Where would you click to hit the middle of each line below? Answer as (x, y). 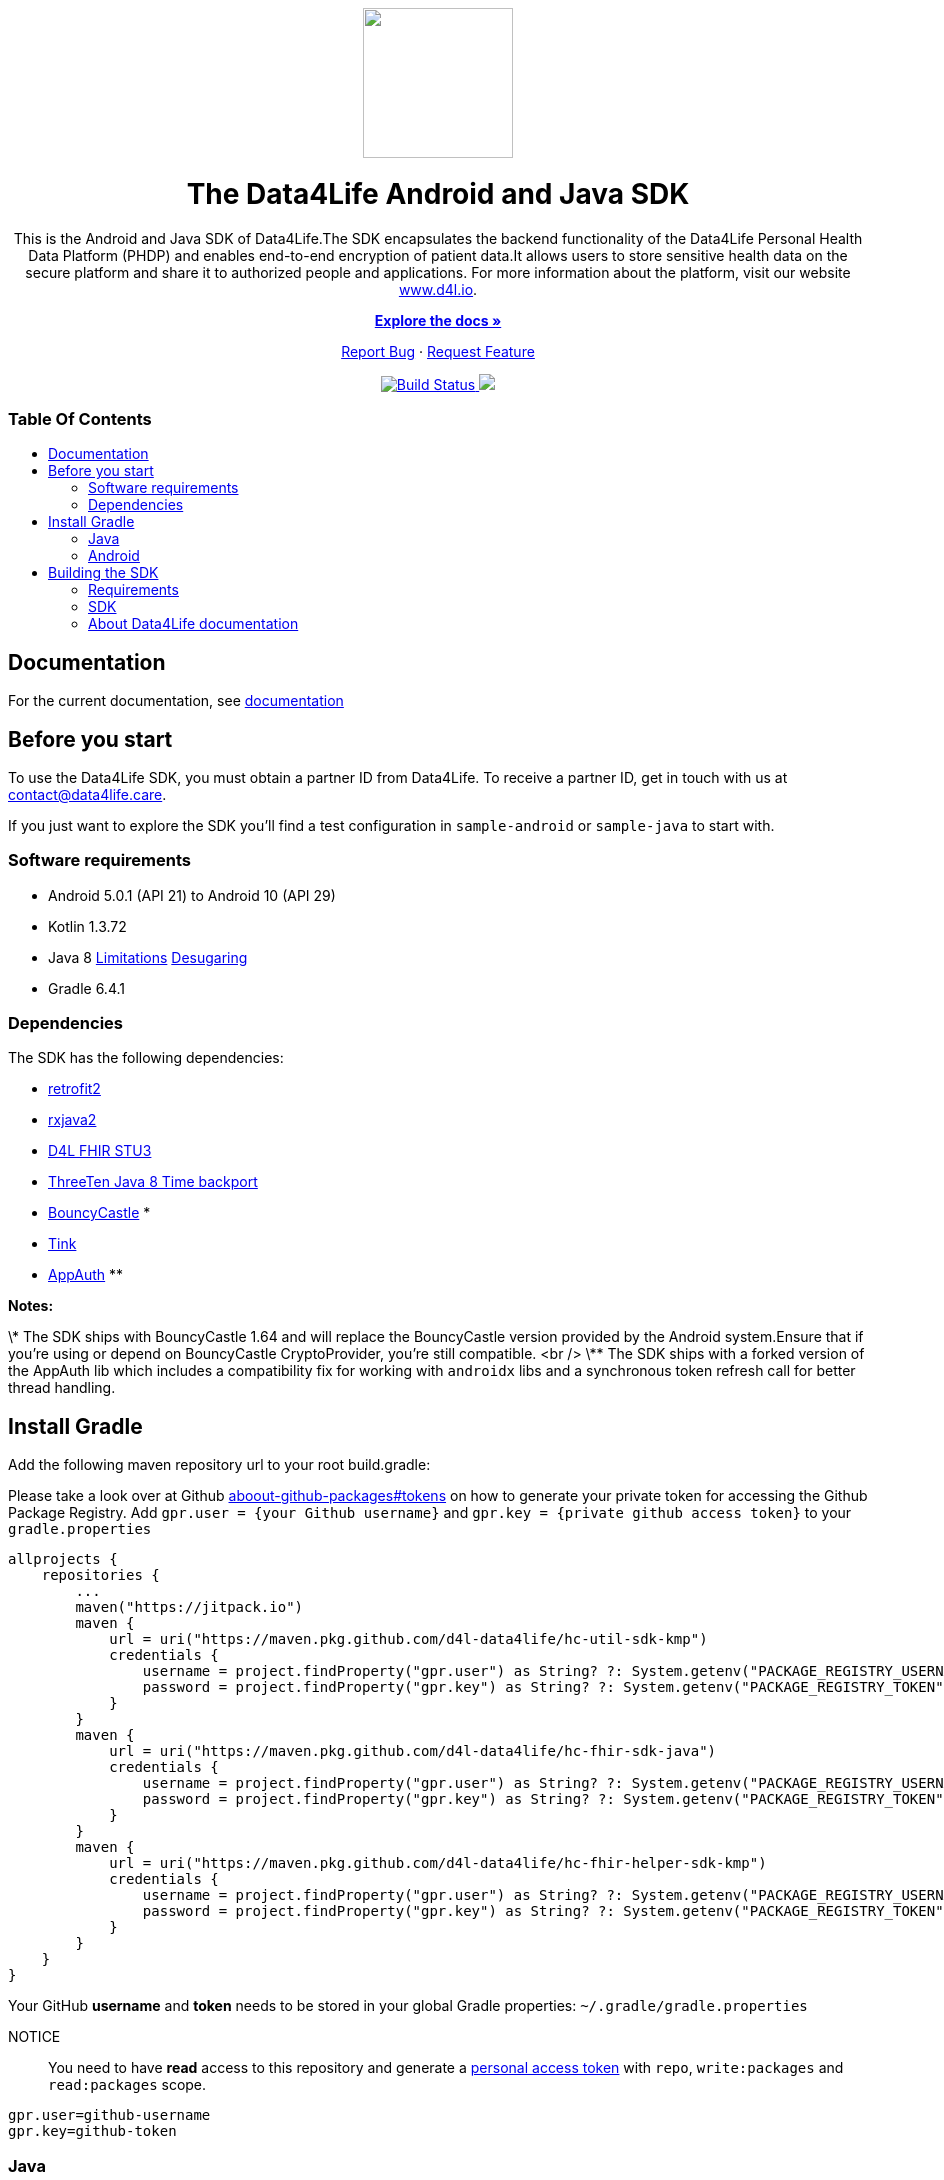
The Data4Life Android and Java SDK (438, 193)
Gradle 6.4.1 (86, 988)
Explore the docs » (438, 320)
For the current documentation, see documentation (176, 701)
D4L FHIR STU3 (100, 1151)
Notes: (31, 1306)
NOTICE (34, 2037)
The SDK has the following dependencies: (146, 1058)
